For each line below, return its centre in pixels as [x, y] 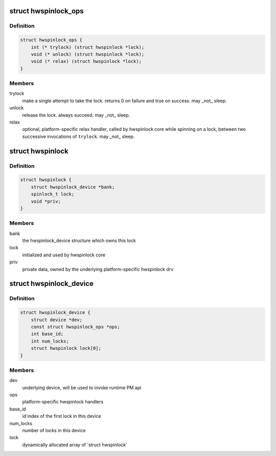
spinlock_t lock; [53, 194]
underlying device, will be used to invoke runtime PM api [82, 388]
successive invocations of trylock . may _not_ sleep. [78, 136]
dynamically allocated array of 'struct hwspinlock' [75, 445]
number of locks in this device [54, 430]
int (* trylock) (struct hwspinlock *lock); [88, 47]
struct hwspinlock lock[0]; [66, 348]
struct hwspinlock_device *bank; [73, 187]
